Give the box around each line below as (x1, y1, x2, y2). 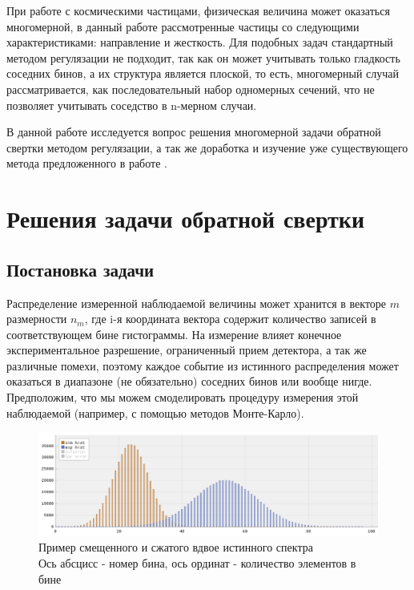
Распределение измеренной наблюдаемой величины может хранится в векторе (6, 294, 387, 311)
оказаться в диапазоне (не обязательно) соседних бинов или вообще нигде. (6, 373, 372, 390)
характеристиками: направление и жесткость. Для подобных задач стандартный (6, 34, 393, 51)
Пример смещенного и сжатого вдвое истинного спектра (38, 539, 313, 556)
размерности (6, 310, 67, 327)
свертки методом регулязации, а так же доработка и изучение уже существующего (6, 139, 408, 156)
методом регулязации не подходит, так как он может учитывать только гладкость (6, 49, 400, 66)
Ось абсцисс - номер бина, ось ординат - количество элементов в (38, 555, 356, 572)
